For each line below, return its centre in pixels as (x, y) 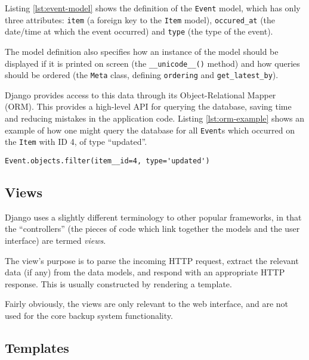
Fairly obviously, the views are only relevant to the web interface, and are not (146, 304)
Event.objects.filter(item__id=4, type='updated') (107, 161)
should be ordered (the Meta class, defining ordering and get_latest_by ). (142, 75)
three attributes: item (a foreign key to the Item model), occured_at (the (140, 19)
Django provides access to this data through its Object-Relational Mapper (140, 94)
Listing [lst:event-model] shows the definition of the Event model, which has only (153, 8)
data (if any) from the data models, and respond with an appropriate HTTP (145, 272)
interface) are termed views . (55, 240)
